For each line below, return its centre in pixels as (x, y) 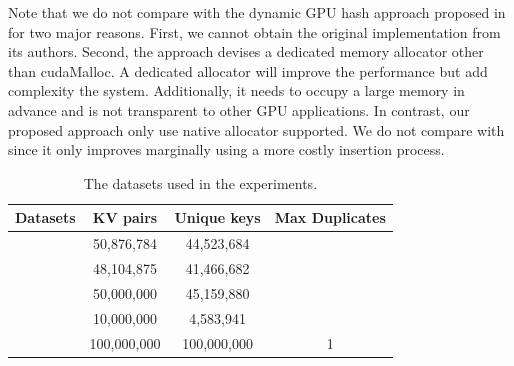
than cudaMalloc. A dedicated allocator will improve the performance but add (248, 70)
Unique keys (217, 217)
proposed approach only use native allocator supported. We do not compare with (256, 129)
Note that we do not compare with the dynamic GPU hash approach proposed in (257, 12)
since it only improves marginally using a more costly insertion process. (226, 149)
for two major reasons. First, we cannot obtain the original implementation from (254, 31)
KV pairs (125, 217)
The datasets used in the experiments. (200, 182)
